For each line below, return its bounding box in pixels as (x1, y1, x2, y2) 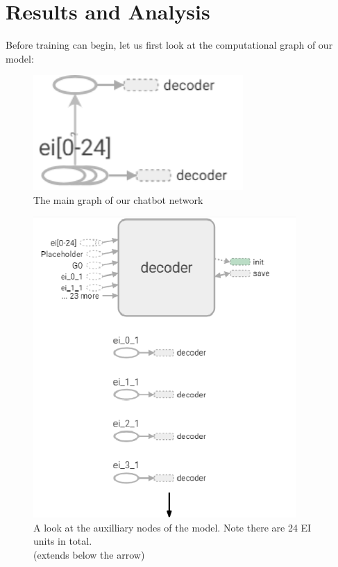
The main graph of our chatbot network (33, 192, 203, 207)
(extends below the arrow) (33, 547, 145, 561)
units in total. (33, 534, 92, 548)
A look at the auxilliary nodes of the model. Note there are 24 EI (33, 520, 312, 534)
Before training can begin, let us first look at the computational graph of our (6, 38, 333, 52)
